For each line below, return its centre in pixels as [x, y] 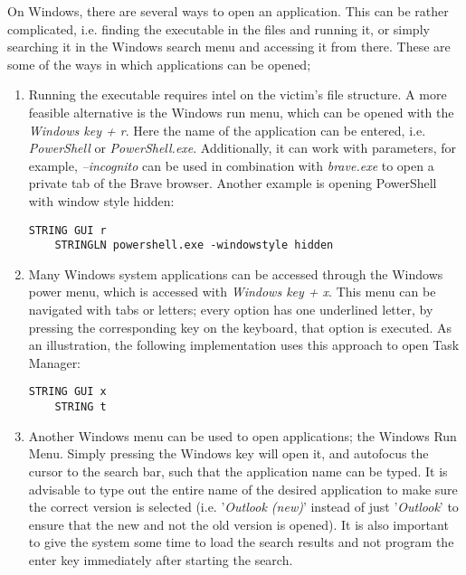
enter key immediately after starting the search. [161, 559]
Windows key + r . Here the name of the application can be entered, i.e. [227, 130]
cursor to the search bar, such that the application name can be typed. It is [238, 471]
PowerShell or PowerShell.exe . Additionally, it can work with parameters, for [243, 148]
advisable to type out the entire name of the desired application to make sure [243, 489]
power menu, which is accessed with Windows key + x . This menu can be [232, 292]
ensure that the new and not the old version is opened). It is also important [238, 524]
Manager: [55, 362]
